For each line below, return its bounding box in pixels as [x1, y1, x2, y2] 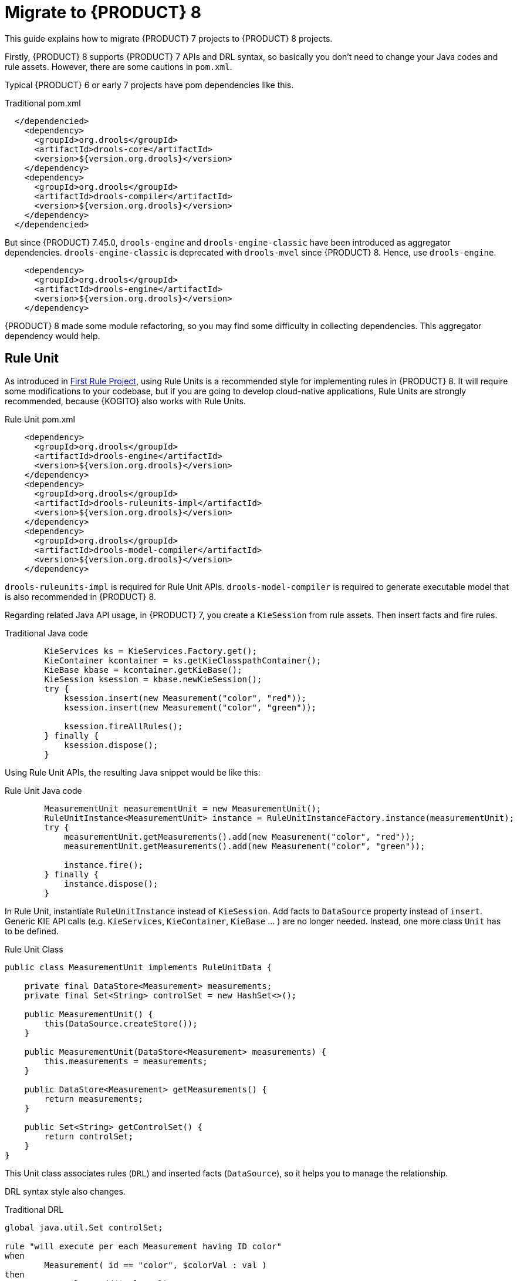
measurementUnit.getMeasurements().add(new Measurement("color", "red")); [64, 831, 415, 841]
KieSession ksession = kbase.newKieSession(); [44, 674, 262, 684]
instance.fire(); [64, 860, 144, 870]
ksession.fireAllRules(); [64, 721, 183, 731]
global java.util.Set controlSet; [5, 1222, 163, 1232]
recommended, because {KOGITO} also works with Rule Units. [5, 395, 246, 406]
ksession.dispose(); [64, 740, 158, 750]
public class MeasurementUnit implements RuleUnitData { [5, 962, 272, 972]
